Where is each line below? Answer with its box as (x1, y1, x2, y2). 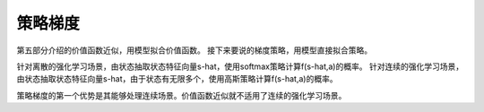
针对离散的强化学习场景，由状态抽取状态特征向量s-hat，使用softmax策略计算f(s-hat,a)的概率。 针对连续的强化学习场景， (16, 61, 464, 72)
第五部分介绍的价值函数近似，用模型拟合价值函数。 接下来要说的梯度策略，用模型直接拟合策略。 (16, 45, 372, 56)
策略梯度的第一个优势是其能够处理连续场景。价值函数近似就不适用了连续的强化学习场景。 (16, 90, 347, 100)
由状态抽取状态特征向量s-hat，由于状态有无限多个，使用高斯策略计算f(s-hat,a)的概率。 (16, 73, 338, 84)
